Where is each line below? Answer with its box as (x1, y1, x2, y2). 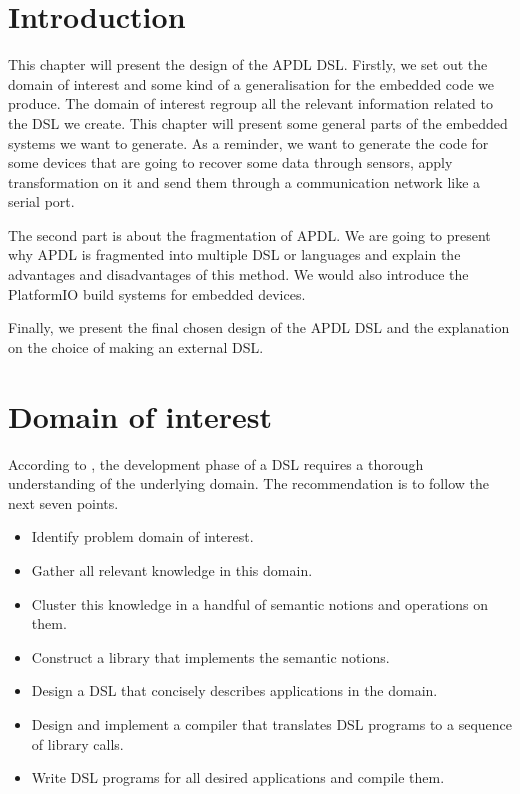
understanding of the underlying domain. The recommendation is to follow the (8, 473, 489, 494)
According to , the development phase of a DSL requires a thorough (8, 453, 424, 474)
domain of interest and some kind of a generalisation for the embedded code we (8, 73, 495, 94)
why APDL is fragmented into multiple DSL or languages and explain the (8, 244, 461, 265)
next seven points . (8, 492, 119, 513)
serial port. (8, 191, 75, 212)
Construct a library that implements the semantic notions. (31, 646, 390, 667)
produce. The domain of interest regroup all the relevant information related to (8, 93, 493, 114)
